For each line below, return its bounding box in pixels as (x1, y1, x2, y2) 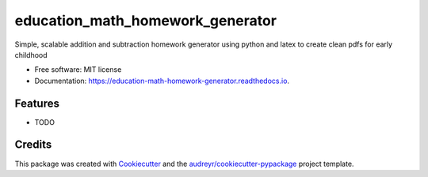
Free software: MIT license (34, 65, 122, 74)
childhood (14, 50, 48, 59)
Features (14, 96, 59, 110)
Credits (14, 138, 52, 152)
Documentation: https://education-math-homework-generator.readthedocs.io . (34, 76, 289, 85)
